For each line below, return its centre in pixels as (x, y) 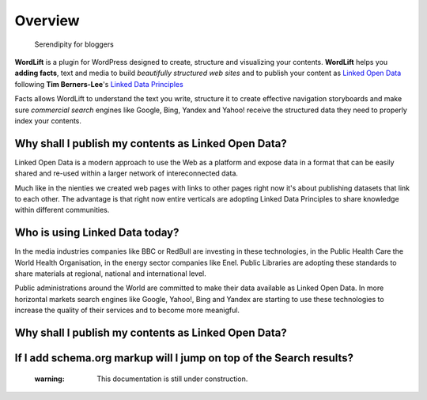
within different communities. (62, 210)
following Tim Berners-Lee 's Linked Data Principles (99, 84)
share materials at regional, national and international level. (110, 274)
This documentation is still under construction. (172, 379)
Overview (47, 21)
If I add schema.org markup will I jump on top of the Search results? (184, 358)
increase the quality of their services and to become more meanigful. (127, 310)
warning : (49, 379)
